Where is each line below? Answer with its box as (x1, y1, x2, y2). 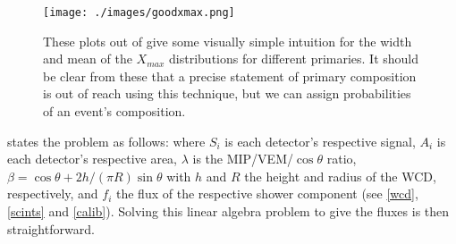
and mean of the (43, 49, 132, 68)
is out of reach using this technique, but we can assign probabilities (43, 84, 411, 103)
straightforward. (7, 219, 95, 238)
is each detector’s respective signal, (224, 131, 416, 150)
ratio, (326, 149, 357, 168)
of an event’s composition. (43, 102, 186, 121)
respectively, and (7, 184, 98, 203)
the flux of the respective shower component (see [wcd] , (116, 184, 418, 203)
